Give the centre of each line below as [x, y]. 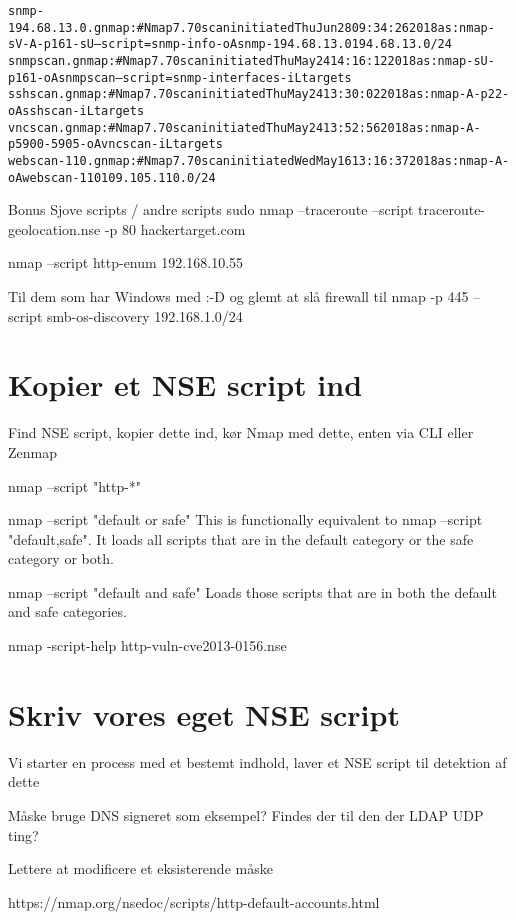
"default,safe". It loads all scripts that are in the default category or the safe [241, 538]
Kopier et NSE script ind [185, 384]
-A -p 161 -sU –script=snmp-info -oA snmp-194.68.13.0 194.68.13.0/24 [237, 44]
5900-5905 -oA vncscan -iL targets [119, 144]
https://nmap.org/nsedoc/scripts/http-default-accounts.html [194, 901]
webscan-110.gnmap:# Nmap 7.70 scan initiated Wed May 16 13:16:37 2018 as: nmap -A [255, 160]
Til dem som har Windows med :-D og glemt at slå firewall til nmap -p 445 [238, 296]
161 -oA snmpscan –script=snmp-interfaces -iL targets [183, 77]
